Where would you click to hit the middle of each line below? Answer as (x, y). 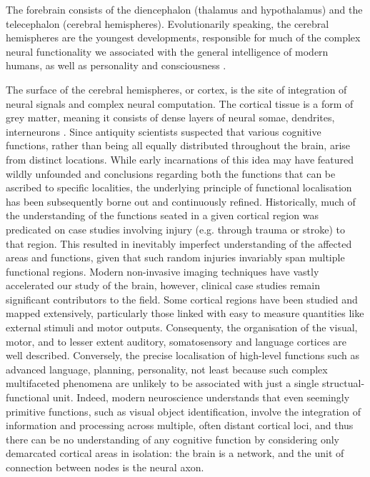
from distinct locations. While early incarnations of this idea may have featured (180, 159)
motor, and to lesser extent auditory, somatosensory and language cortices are (176, 341)
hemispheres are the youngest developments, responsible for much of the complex (183, 37)
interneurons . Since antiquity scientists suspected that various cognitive (164, 131)
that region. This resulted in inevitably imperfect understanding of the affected (179, 243)
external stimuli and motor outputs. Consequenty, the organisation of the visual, (182, 327)
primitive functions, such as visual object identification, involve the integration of (184, 411)
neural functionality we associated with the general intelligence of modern (167, 51)
